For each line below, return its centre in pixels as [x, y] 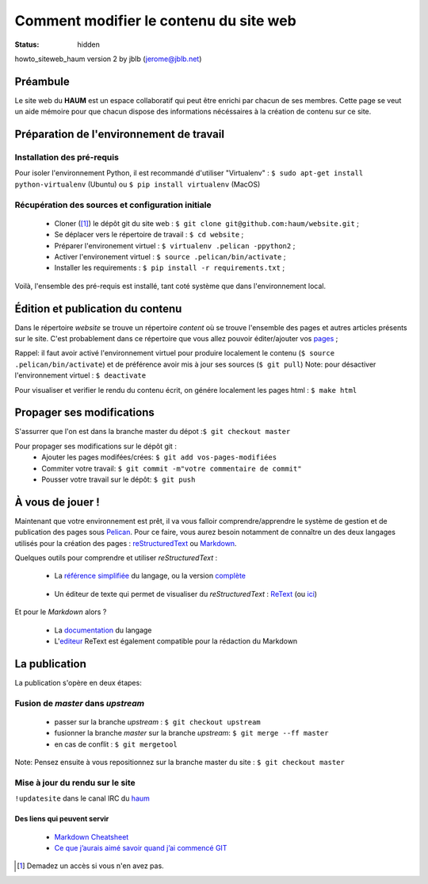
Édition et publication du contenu [98, 308]
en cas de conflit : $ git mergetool [116, 744]
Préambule [42, 81]
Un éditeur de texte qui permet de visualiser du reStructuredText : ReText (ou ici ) [185, 594]
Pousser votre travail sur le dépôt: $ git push [118, 479]
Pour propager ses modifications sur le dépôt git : [96, 446]
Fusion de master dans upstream [80, 703]
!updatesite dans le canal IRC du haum [82, 798]
